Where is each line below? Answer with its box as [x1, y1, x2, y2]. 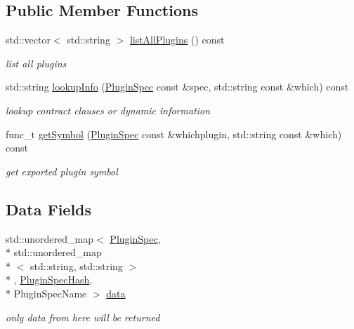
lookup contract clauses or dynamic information [6, 102, 211, 117]
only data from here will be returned [6, 309, 160, 324]
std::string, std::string [29, 258, 123, 273]
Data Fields [6, 198, 92, 220]
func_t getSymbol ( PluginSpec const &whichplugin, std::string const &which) [6, 126, 342, 141]
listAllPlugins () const [129, 32, 225, 47]
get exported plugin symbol [6, 163, 118, 178]
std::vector [6, 32, 51, 47]
